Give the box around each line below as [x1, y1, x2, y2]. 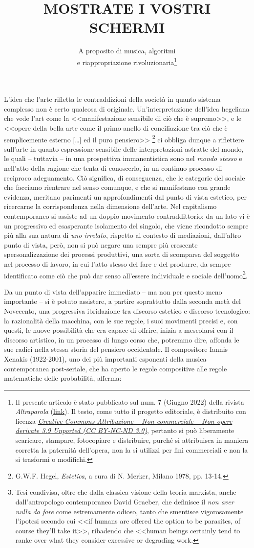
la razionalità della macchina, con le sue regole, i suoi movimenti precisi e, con [4, 315, 238, 325]
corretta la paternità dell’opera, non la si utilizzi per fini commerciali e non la [15, 444, 248, 455]
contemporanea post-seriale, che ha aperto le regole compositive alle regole [4, 363, 227, 373]
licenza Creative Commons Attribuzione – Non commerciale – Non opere [15, 415, 233, 426]
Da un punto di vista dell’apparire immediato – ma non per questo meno [4, 286, 222, 297]
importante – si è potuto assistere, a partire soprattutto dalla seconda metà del [4, 296, 241, 306]
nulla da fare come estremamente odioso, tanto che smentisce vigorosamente [15, 506, 244, 516]
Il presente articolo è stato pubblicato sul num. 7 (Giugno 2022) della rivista [15, 396, 244, 407]
